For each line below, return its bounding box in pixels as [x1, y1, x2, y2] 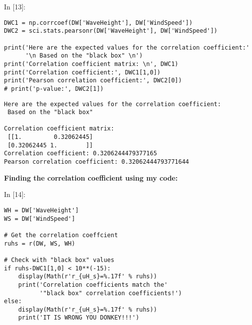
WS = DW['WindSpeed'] [4, 215, 76, 222]
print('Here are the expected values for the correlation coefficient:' [4, 44, 250, 51]
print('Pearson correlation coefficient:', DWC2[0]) [4, 77, 182, 84]
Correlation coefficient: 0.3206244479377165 [4, 150, 157, 157]
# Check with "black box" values [4, 256, 114, 263]
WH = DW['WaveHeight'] [4, 206, 79, 214]
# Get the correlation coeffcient [4, 231, 118, 239]
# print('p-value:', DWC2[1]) [4, 85, 104, 92]
